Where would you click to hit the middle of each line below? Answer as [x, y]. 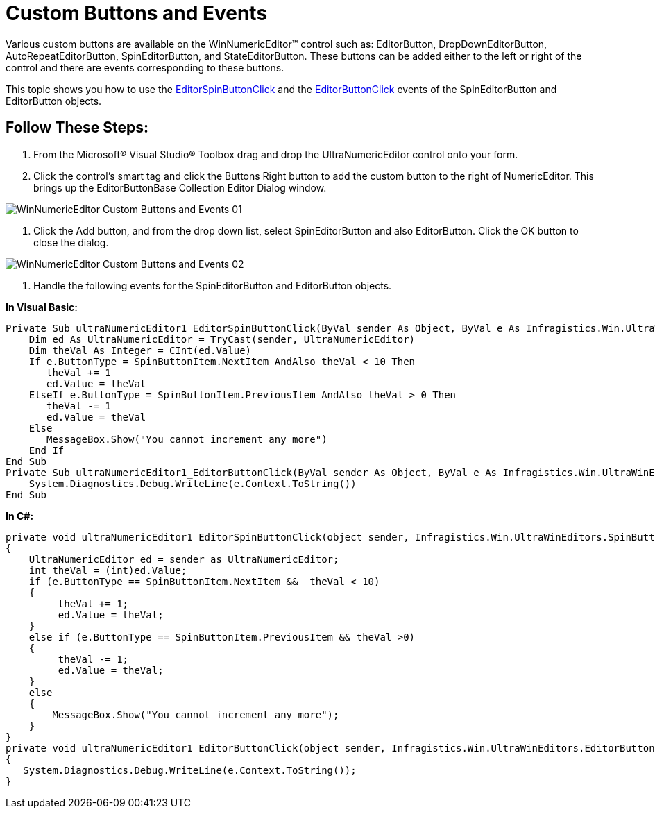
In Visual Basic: [42, 307]
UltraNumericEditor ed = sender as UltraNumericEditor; [184, 559]
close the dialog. [71, 242]
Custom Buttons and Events [137, 13]
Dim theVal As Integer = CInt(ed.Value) [140, 350]
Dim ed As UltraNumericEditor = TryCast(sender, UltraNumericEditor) [222, 339]
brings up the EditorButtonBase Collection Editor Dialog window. [180, 187]
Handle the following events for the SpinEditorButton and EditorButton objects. [213, 285]
